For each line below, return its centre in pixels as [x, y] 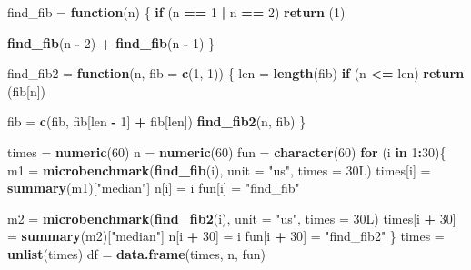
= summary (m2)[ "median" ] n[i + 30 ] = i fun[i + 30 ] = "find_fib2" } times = [226, 236]
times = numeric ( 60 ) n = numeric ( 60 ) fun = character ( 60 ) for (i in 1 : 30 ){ [227, 151]
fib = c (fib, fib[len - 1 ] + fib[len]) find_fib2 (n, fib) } [157, 121]
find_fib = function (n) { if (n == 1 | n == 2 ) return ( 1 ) [176, 12]
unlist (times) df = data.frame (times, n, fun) [136, 253]
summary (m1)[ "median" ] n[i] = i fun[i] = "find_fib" [154, 188]
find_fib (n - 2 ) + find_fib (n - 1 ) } [111, 42]
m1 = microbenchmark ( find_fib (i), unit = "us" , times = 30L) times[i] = [219, 170]
